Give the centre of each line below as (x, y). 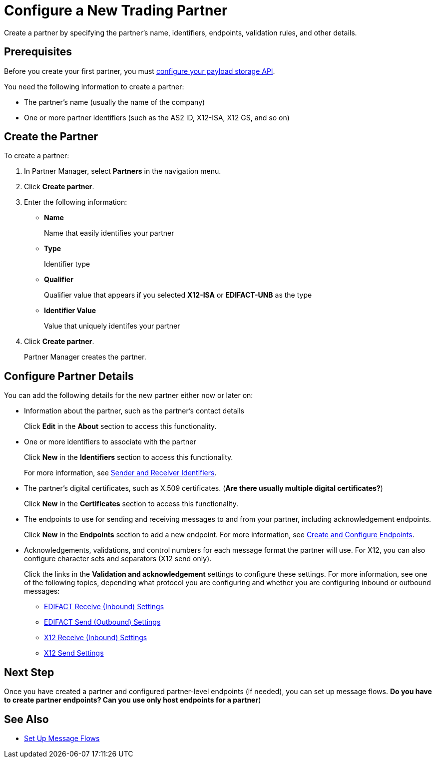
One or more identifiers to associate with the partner (110, 442)
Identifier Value (70, 311)
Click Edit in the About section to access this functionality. (120, 426)
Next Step (29, 672)
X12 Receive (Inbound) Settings (96, 638)
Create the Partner (51, 137)
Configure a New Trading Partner (116, 10)
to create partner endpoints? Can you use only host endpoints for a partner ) (133, 700)
